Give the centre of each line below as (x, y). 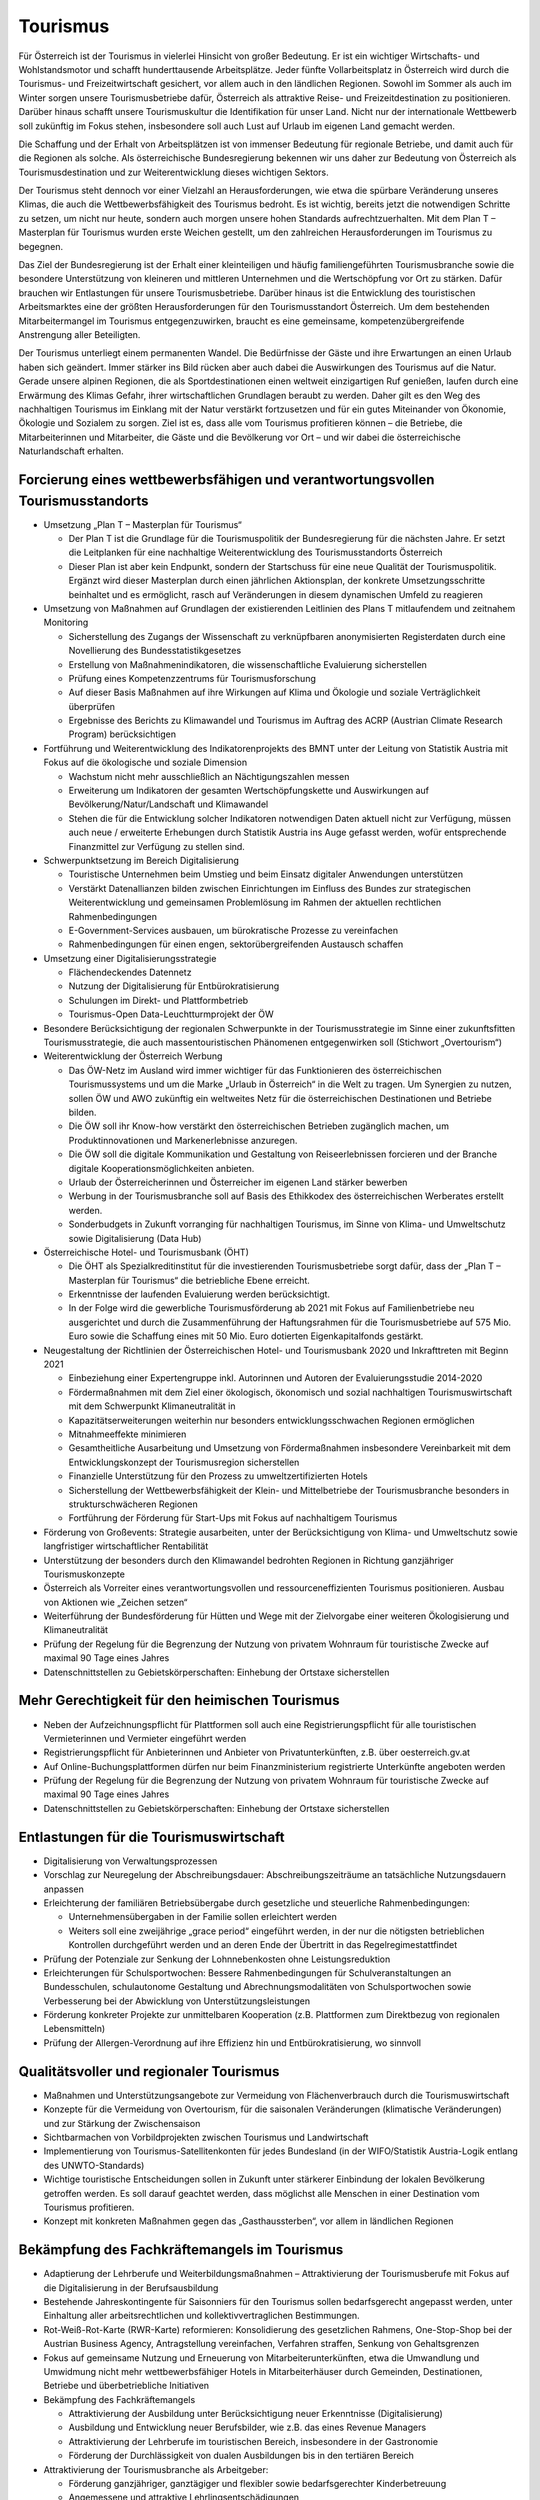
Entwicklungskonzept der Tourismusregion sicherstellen (184, 1462)
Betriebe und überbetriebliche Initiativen (126, 2386)
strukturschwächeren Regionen (133, 1504)
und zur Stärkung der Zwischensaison (122, 2123)
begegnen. (41, 246)
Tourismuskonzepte (84, 1574)
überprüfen (91, 706)
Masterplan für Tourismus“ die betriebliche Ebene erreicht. (189, 1280)
